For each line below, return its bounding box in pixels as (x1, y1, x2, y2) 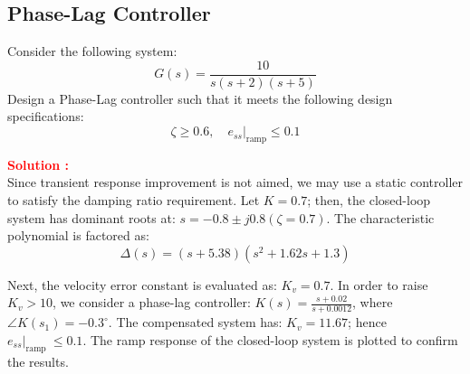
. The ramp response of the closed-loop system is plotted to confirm (82, 330, 458, 349)
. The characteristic (326, 208, 435, 227)
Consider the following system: (7, 42, 177, 61)
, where (352, 293, 393, 312)
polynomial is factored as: (7, 226, 149, 245)
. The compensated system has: (108, 313, 283, 332)
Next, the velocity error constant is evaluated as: (7, 275, 277, 294)
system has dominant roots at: (7, 208, 176, 227)
